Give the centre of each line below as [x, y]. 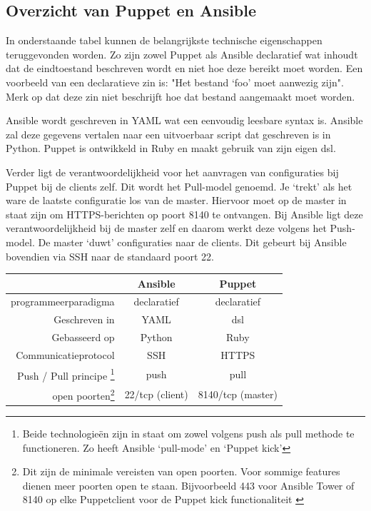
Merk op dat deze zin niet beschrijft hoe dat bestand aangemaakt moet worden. [181, 96]
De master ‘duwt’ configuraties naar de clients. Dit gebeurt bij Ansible [192, 242]
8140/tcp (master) [238, 394]
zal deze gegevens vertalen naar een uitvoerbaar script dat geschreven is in [168, 134]
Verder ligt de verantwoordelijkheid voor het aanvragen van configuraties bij [172, 172]
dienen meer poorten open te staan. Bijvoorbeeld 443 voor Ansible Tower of [188, 485]
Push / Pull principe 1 [66, 374]
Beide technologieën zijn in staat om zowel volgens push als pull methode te [188, 434]
